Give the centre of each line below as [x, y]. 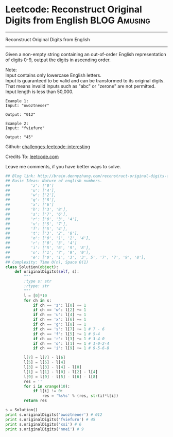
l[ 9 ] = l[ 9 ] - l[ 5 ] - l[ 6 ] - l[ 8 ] [61, 377]
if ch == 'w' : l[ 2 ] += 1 [59, 310]
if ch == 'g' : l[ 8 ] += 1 [59, 325]
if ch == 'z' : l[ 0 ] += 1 [59, 305]
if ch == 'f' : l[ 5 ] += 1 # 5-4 [66, 334]
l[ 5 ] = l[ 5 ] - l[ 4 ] [45, 362]
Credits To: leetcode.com [32, 156]
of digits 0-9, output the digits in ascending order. [58, 60]
